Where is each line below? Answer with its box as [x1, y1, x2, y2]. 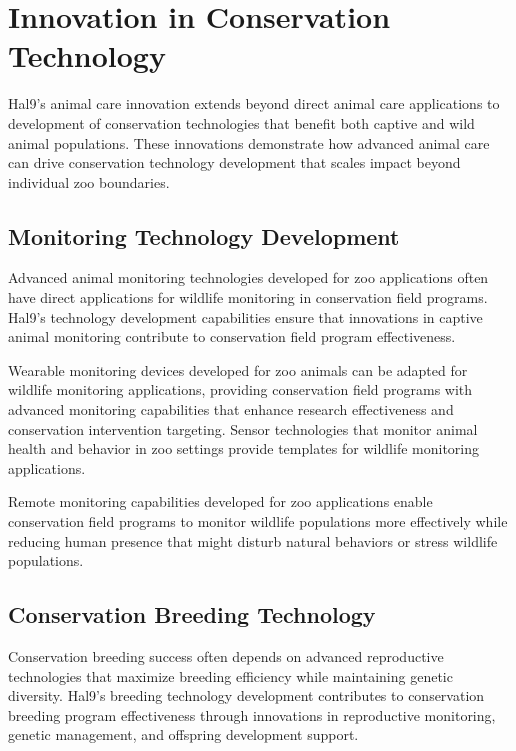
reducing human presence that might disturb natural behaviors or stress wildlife [8, 530, 498, 551]
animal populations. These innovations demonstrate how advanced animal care [8, 132, 490, 153]
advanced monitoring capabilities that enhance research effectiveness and [8, 399, 454, 420]
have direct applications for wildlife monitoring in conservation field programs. [8, 287, 488, 308]
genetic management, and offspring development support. [8, 724, 359, 745]
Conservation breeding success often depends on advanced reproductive [8, 646, 444, 666]
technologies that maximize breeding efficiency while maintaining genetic [8, 665, 453, 686]
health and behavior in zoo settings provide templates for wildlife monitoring [8, 438, 479, 459]
